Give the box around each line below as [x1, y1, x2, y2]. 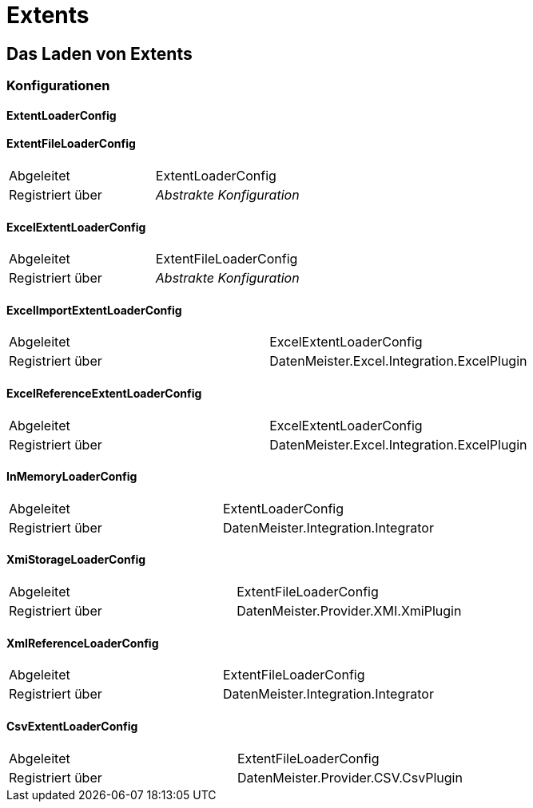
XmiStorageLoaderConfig [6, 553, 146, 567]
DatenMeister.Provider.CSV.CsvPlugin [237, 769, 463, 786]
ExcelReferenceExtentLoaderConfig [6, 386, 202, 401]
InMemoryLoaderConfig [6, 469, 137, 484]
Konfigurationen [6, 77, 110, 94]
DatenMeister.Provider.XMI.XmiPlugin [237, 603, 462, 620]
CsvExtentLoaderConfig [6, 719, 138, 733]
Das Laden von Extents [6, 43, 193, 64]
